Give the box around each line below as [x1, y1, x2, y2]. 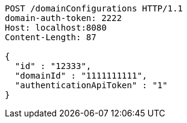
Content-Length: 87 [5, 32, 97, 42]
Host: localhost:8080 [5, 23, 107, 32]
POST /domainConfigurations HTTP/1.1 [5, 4, 183, 13]
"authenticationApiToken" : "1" [14, 80, 168, 90]
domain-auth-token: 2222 [5, 13, 122, 23]
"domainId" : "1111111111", [14, 71, 148, 80]
